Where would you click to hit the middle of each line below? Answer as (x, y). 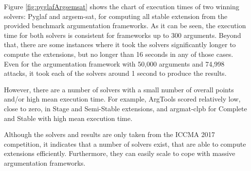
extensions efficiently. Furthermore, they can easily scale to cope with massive (120, 153)
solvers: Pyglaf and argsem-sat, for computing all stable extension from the (116, 16)
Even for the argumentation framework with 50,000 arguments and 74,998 (114, 63)
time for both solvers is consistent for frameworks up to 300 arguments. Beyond (123, 35)
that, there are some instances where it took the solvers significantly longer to (120, 44)
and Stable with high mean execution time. (68, 118)
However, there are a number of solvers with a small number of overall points (119, 89)
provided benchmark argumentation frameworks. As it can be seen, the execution (125, 26)
